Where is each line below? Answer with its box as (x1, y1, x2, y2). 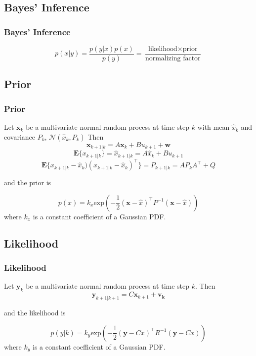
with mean (197, 122, 230, 132)
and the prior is (4, 177, 51, 188)
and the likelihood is (4, 307, 66, 318)
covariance (4, 131, 36, 142)
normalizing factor (145, 55, 201, 62)
